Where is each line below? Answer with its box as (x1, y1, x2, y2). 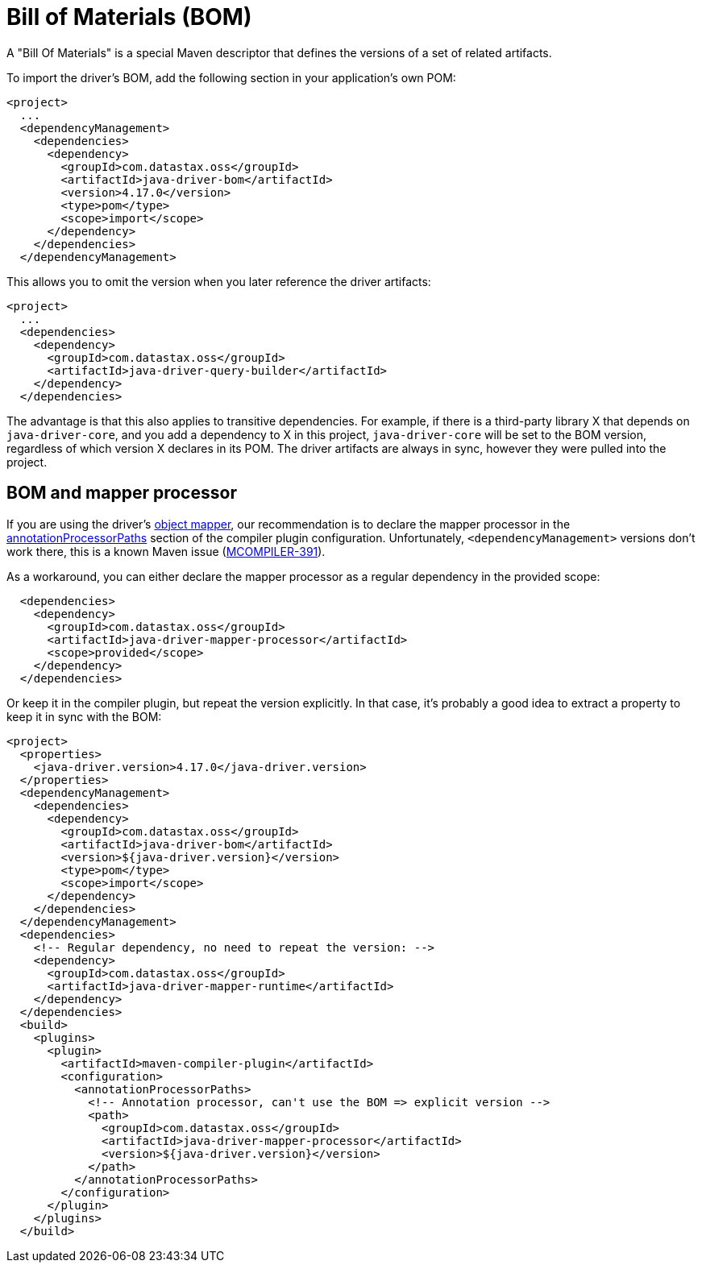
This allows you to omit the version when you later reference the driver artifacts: (6, 274, 431, 288)
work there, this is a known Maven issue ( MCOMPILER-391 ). (6, 544, 326, 558)
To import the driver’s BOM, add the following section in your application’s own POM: (6, 70, 456, 85)
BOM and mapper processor (6, 483, 237, 504)
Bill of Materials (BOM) (6, 3, 252, 31)
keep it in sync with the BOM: (6, 709, 162, 724)
